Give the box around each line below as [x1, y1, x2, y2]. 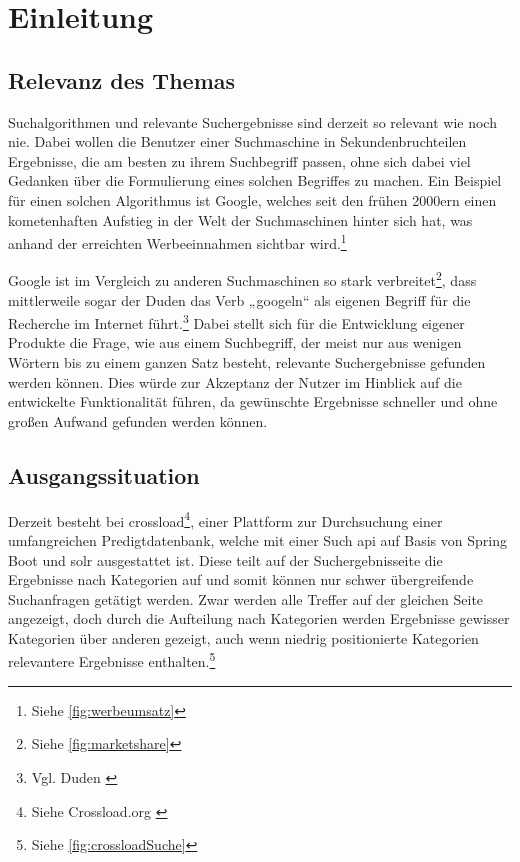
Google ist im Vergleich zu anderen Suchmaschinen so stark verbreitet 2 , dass [8, 267, 477, 291]
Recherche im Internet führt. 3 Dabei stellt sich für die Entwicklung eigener [8, 310, 465, 333]
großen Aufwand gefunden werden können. [8, 410, 268, 431]
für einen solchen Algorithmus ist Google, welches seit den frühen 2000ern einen [8, 189, 497, 210]
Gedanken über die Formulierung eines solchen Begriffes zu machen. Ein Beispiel [8, 170, 502, 191]
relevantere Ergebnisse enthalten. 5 [8, 648, 216, 672]
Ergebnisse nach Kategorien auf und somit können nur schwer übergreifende [8, 569, 474, 590]
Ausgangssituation [8, 459, 200, 490]
